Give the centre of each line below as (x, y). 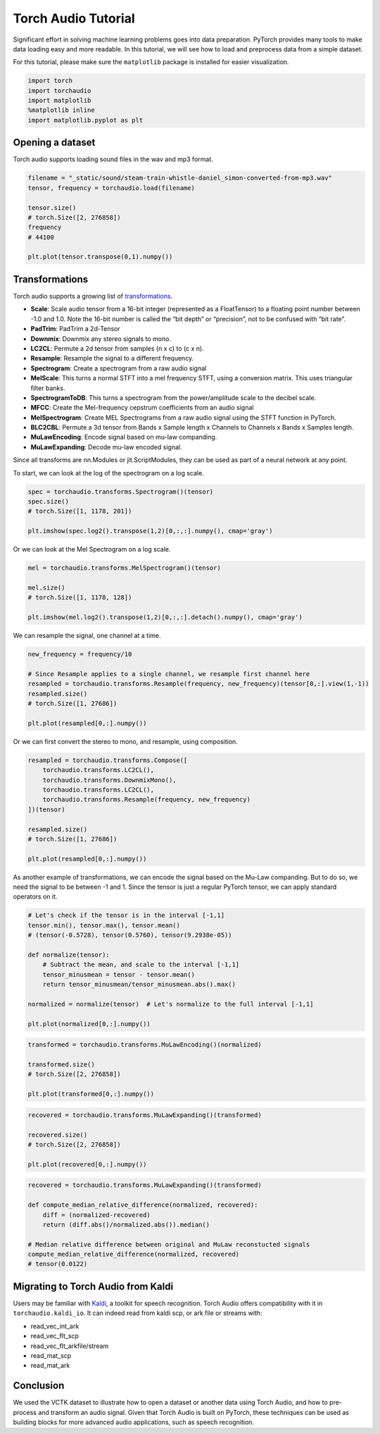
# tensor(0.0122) (58, 1264)
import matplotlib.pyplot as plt (85, 120)
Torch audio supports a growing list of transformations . (93, 296)
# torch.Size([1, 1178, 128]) (80, 598)
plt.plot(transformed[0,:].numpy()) (91, 1094)
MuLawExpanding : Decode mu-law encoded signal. (106, 447)
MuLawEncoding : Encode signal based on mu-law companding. (124, 437)
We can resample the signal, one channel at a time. (87, 636)
